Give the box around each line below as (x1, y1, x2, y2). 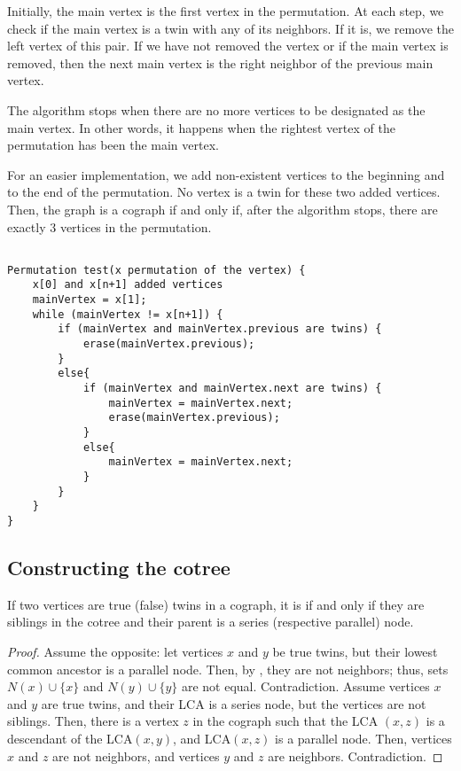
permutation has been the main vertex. (7, 136, 219, 154)
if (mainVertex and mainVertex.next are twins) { (82, 382, 382, 395)
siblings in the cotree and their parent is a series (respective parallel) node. (7, 612, 414, 631)
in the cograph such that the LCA (192, 712, 379, 730)
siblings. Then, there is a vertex (7, 712, 179, 730)
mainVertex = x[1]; (32, 293, 147, 307)
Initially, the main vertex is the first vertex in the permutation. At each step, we (7, 2, 444, 19)
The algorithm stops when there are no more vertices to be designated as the (7, 100, 426, 119)
